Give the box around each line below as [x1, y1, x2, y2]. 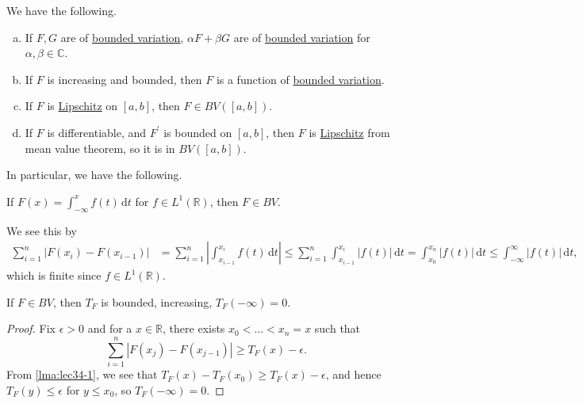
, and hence [325, 366, 382, 383]
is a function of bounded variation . [216, 71, 385, 87]
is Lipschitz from [309, 124, 390, 140]
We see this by [6, 222, 77, 238]
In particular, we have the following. [6, 166, 182, 183]
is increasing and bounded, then [47, 71, 202, 87]
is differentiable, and [47, 124, 147, 140]
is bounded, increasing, [101, 293, 213, 310]
